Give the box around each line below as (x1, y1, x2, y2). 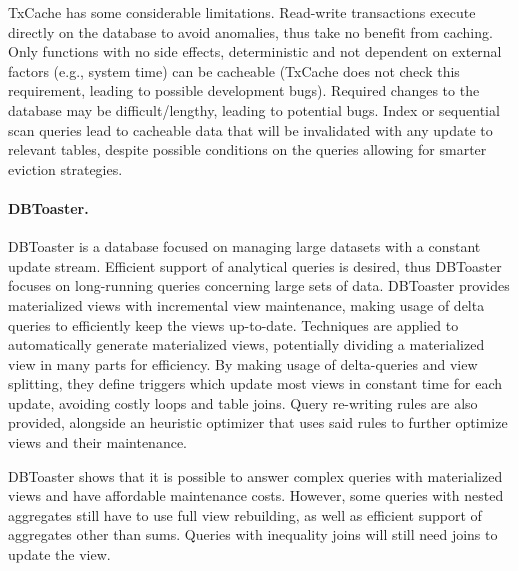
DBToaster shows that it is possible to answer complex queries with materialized (8, 465, 503, 486)
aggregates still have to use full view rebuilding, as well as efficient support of (8, 504, 482, 525)
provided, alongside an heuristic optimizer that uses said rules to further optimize (8, 412, 508, 433)
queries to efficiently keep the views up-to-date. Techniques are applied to (8, 314, 459, 335)
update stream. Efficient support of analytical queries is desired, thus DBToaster (8, 255, 502, 276)
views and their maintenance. (8, 432, 188, 453)
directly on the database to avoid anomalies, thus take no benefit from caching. (8, 21, 493, 42)
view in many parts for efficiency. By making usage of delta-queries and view (8, 353, 478, 374)
